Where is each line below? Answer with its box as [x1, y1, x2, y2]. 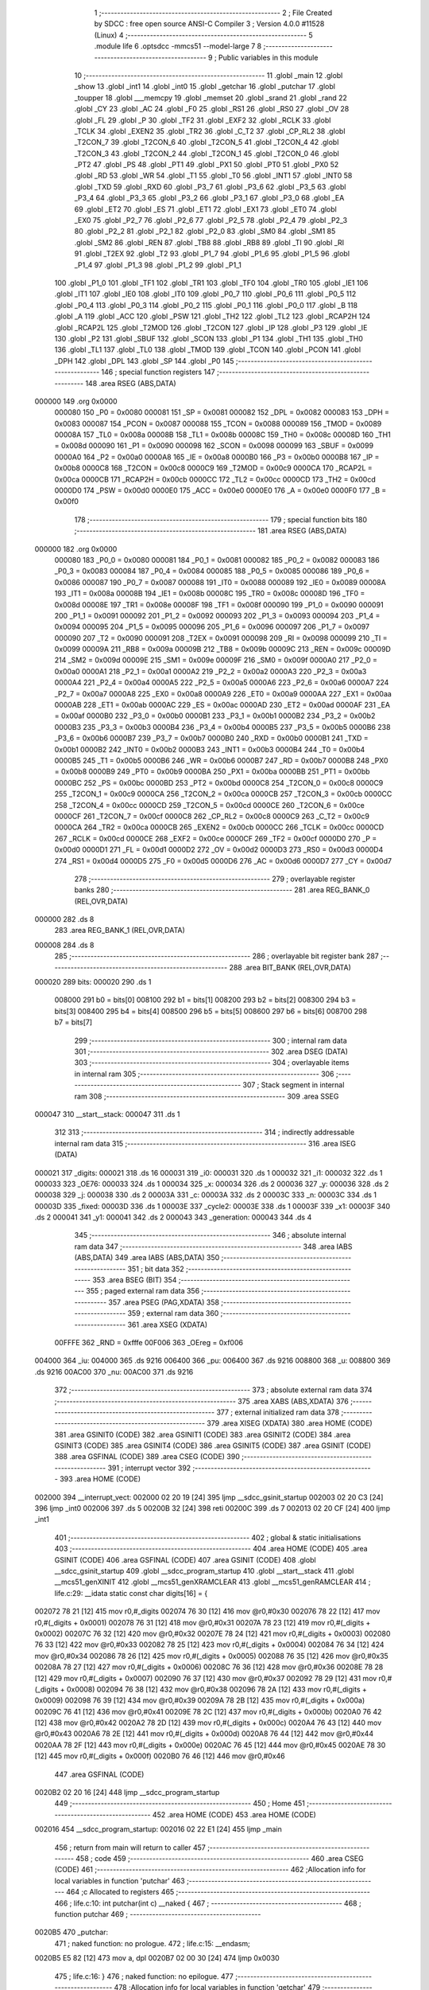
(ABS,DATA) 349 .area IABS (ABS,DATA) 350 [74, 1253, 220, 1262]
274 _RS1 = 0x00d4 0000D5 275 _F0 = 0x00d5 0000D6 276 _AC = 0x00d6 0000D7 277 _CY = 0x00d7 [54, 856, 392, 865]
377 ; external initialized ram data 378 [215, 1407, 340, 1417]
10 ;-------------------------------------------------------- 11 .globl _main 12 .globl [74, 70, 343, 80]
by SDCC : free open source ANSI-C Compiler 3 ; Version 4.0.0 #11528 [94, 19, 325, 29]
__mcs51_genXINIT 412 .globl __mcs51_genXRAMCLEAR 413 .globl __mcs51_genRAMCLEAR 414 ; [54, 1577, 371, 1587]
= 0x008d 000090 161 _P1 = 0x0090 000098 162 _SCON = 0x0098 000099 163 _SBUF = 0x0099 [54, 441, 373, 451]
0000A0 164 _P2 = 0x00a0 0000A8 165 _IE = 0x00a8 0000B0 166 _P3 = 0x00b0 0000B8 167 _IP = [54, 452, 380, 462]
